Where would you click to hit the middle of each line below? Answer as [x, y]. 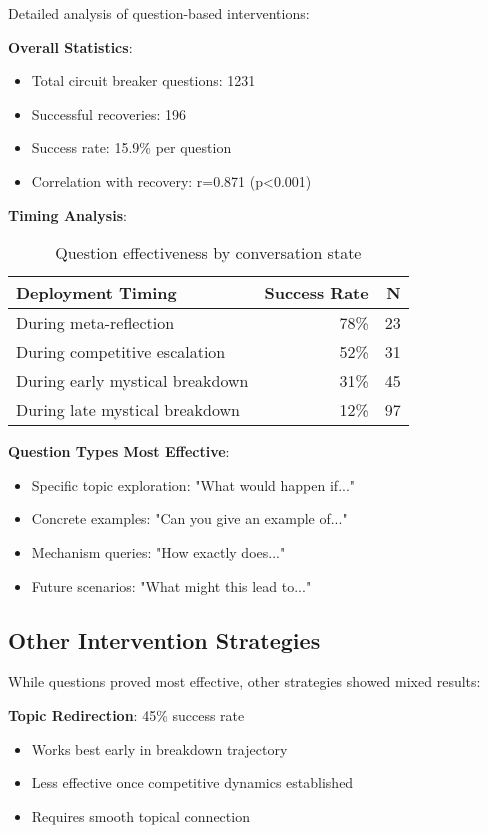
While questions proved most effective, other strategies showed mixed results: [244, 681]
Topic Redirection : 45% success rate [126, 714]
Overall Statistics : [70, 46]
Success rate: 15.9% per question [131, 147]
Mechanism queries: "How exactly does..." [158, 551]
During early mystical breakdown [132, 381]
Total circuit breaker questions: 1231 [143, 80]
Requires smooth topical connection [140, 815]
